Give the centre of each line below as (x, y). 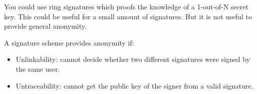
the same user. (38, 69)
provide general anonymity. (45, 26)
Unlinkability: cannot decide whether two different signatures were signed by (133, 59)
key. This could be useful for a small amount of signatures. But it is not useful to (128, 16)
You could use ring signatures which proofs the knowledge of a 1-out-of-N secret (126, 6)
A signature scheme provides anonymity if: (69, 42)
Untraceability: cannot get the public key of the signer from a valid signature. (134, 85)
